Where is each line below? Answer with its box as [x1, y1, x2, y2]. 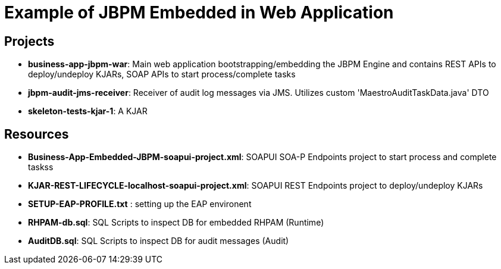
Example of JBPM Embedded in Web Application [4, 2, 394, 23]
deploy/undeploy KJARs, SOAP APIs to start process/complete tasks [28, 69, 296, 80]
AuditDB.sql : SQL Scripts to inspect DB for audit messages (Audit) [28, 236, 289, 246]
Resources [4, 126, 69, 142]
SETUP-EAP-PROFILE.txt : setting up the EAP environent [28, 199, 252, 209]
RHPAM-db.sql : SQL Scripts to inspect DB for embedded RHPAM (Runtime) [28, 217, 324, 228]
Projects [4, 33, 55, 49]
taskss [28, 162, 54, 173]
